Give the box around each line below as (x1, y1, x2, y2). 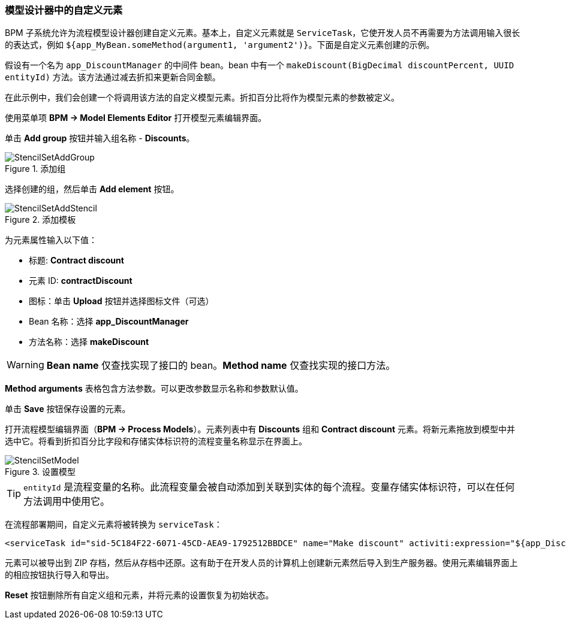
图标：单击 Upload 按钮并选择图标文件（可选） (29, 296, 214, 307)
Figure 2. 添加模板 (5, 214, 76, 225)
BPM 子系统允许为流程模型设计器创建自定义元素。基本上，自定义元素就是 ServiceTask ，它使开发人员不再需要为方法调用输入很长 (5, 28, 520, 38)
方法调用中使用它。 (23, 495, 110, 508)
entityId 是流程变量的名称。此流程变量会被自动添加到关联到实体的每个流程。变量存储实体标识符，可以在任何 (23, 481, 515, 493)
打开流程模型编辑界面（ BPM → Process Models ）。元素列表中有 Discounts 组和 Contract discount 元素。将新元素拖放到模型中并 (5, 424, 515, 435)
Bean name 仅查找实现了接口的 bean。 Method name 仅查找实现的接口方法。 (46, 359, 396, 372)
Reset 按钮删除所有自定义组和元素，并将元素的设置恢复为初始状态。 (5, 590, 274, 601)
